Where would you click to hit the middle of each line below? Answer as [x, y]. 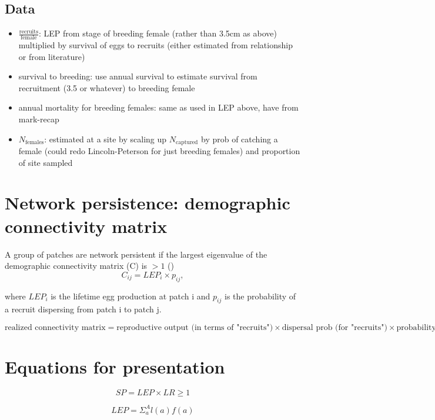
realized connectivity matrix [55, 327]
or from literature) [52, 56]
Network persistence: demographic [148, 203]
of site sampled [46, 162]
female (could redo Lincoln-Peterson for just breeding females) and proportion [159, 151]
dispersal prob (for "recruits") [334, 327]
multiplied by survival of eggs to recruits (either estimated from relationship [155, 45]
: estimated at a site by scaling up [106, 139]
